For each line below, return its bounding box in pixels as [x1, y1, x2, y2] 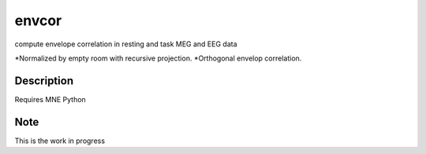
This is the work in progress [14, 136, 106, 145]
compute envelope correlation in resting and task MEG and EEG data [14, 39, 237, 49]
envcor [14, 12, 62, 29]
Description [14, 74, 74, 87]
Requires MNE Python [14, 94, 86, 104]
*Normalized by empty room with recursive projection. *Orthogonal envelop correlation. [14, 53, 302, 63]
